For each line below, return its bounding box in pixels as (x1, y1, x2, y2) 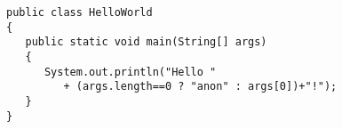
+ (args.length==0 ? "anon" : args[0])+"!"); (63, 80, 338, 93)
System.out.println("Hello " (44, 65, 217, 78)
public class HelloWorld (6, 6, 153, 19)
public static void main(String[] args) (25, 36, 267, 49)
